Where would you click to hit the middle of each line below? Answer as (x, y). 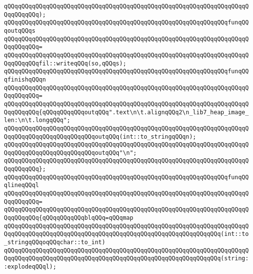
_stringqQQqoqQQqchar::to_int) (55, 242)
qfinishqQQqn (25, 79)
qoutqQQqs (20, 31)
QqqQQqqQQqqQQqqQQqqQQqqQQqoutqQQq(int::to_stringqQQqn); (100, 137)
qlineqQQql (21, 185)
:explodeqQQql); (30, 267)
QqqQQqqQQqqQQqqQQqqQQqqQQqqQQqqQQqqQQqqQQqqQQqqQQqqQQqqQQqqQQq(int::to (126, 234)
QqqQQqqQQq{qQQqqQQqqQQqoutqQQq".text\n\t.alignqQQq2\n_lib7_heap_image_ (126, 112)
